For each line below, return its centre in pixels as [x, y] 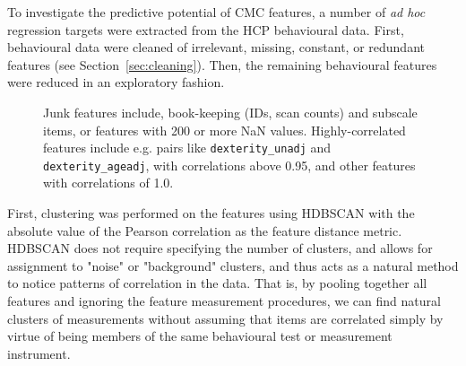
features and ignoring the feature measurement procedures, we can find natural [224, 301]
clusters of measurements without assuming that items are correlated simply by [225, 318]
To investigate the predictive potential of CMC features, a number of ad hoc [216, 12]
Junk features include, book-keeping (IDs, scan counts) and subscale [230, 112]
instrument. [39, 353]
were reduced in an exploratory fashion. [116, 82]
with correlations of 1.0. [108, 183]
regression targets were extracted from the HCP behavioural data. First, [206, 29]
